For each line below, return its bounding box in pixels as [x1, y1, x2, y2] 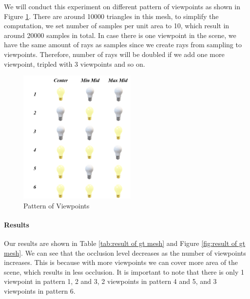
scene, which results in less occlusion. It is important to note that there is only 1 [4, 266, 245, 277]
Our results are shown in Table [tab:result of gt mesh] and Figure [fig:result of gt [4, 238, 246, 248]
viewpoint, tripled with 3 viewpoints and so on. [4, 58, 145, 69]
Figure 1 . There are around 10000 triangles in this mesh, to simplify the [4, 11, 219, 21]
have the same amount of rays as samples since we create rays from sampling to [4, 39, 242, 50]
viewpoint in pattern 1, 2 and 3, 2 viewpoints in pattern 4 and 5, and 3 [4, 276, 217, 286]
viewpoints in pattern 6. [4, 285, 76, 296]
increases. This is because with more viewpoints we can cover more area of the [4, 257, 238, 267]
